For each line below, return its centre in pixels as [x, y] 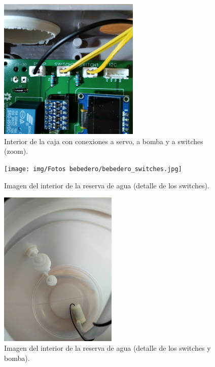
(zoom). [16, 151]
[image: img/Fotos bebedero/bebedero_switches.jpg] [93, 169]
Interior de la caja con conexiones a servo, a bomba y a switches [104, 141]
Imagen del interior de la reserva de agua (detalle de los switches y [107, 348]
